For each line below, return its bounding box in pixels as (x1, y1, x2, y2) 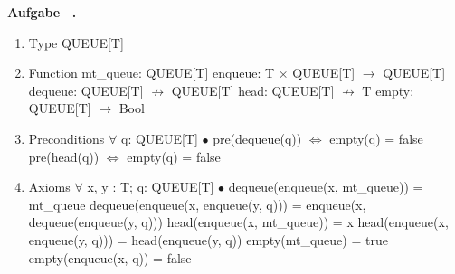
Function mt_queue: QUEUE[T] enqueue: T (28, 63, 275, 82)
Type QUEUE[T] (28, 33, 124, 52)
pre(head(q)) (28, 146, 100, 165)
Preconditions (28, 128, 105, 147)
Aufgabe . (7, 3, 77, 21)
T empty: (362, 80, 414, 99)
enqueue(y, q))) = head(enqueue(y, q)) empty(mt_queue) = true (28, 230, 388, 249)
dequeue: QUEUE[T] (28, 80, 144, 99)
